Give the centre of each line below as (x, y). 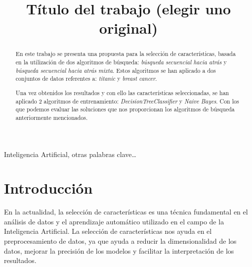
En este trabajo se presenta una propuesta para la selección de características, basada (126, 54)
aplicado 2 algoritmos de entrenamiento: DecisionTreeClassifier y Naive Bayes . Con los (127, 101)
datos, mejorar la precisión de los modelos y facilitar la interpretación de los (119, 250)
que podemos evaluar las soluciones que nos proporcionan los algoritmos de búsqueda (125, 109)
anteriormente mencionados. (52, 117)
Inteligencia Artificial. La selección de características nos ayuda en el (108, 231)
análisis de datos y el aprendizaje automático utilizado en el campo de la (114, 221)
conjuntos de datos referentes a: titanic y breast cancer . (86, 79)
